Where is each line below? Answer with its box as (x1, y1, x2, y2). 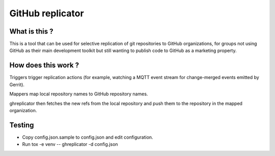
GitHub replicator (9, 8, 84, 19)
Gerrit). (9, 82, 25, 88)
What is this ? (9, 27, 53, 36)
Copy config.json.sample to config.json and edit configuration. (22, 134, 153, 140)
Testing (9, 120, 34, 129)
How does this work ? (9, 61, 79, 70)
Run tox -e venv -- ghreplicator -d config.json (22, 141, 118, 147)
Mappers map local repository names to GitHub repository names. (9, 91, 148, 97)
